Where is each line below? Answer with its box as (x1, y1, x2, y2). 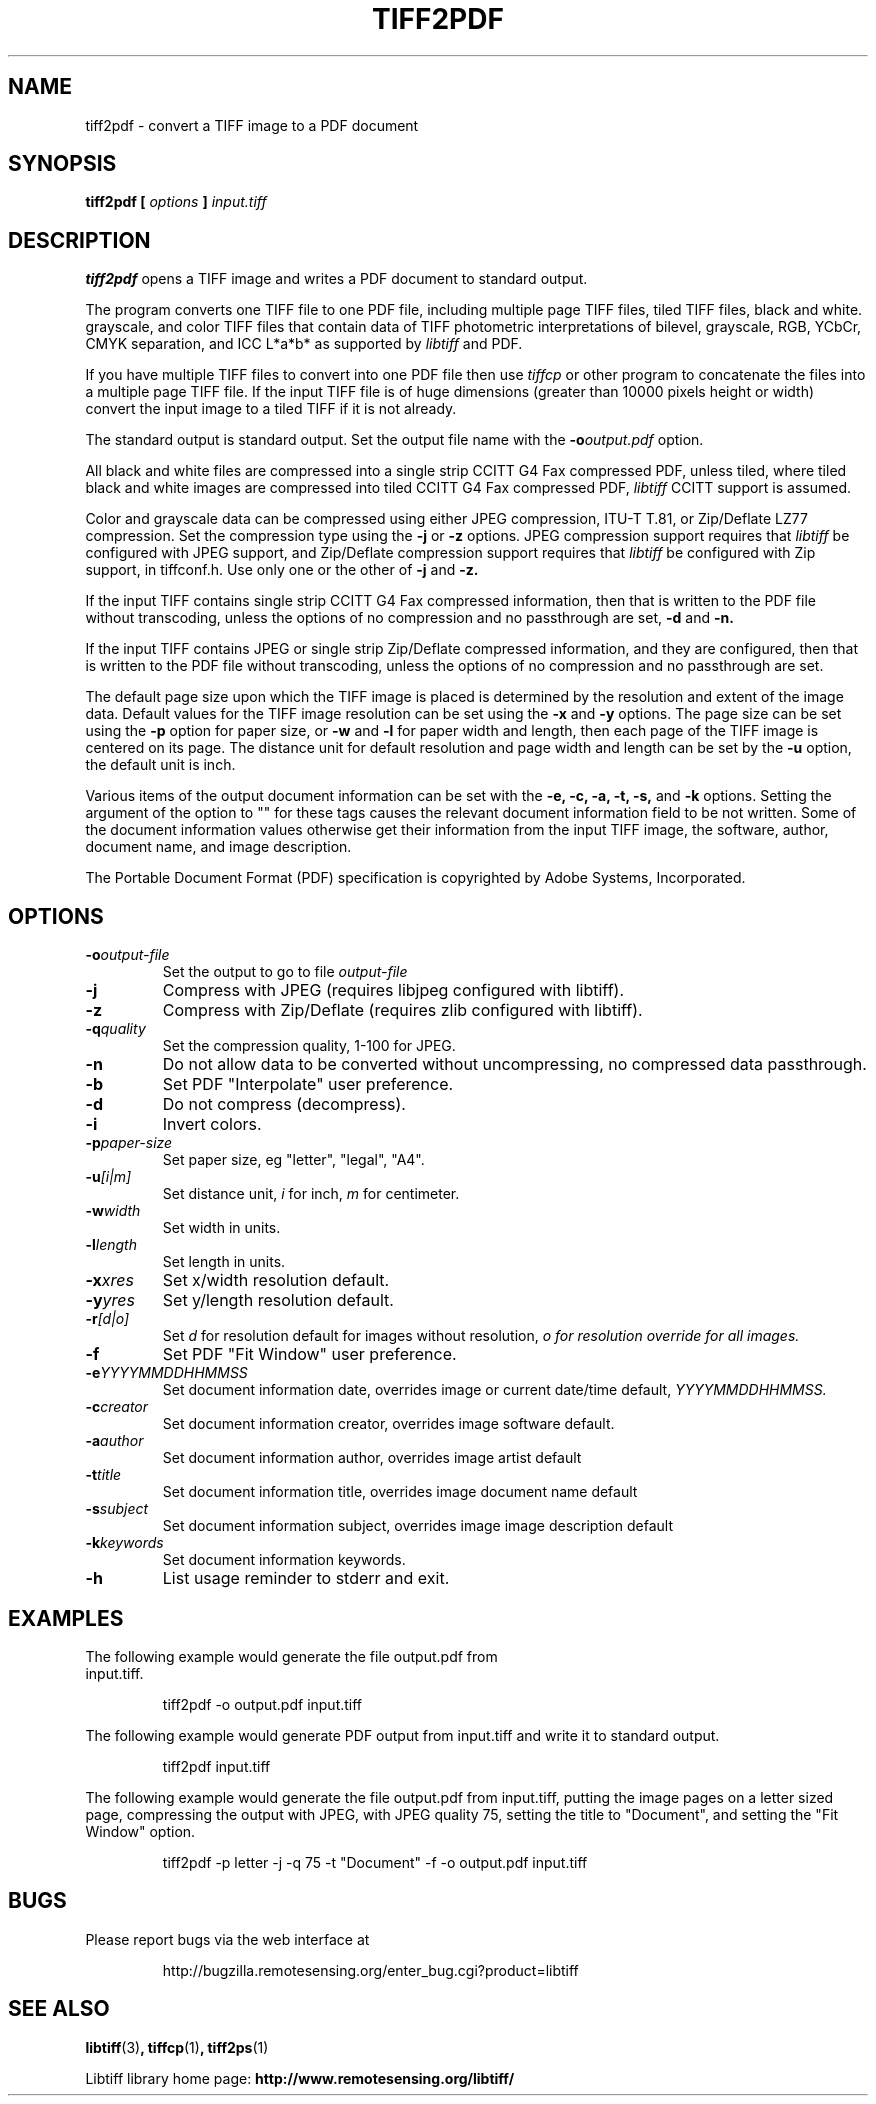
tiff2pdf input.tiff (162, 1757, 271, 1775)
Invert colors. (162, 1114, 262, 1135)
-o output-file (85, 946, 170, 964)
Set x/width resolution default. (162, 1270, 390, 1291)
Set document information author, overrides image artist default (162, 1449, 582, 1467)
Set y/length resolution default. (162, 1290, 394, 1311)
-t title (85, 1466, 122, 1484)
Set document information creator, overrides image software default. (162, 1415, 615, 1433)
